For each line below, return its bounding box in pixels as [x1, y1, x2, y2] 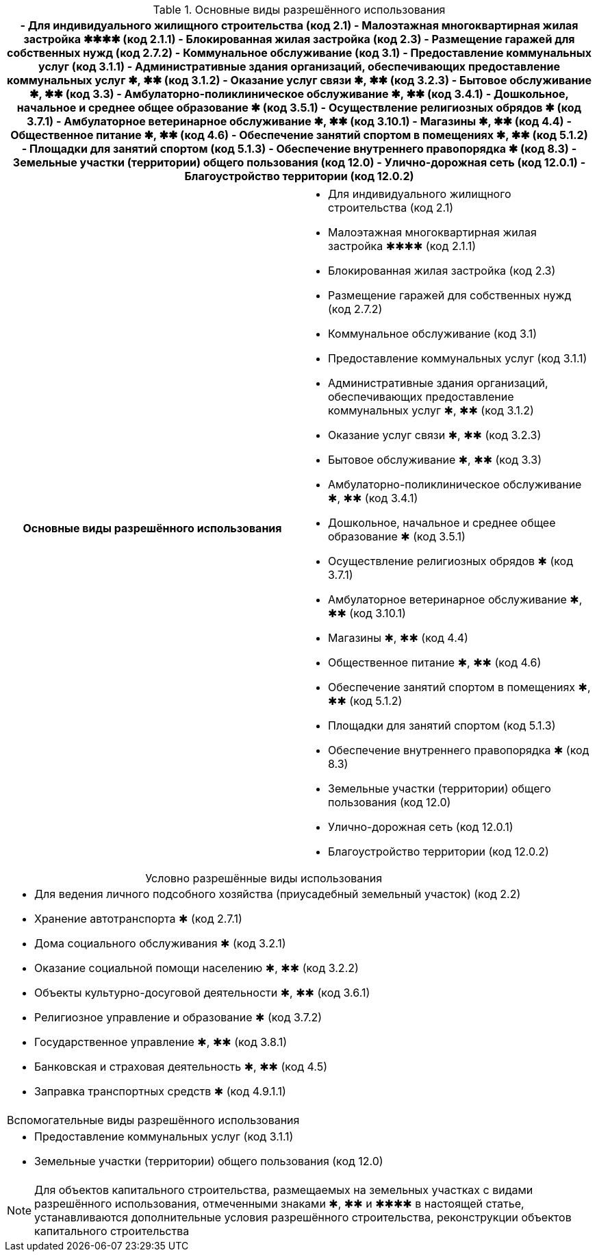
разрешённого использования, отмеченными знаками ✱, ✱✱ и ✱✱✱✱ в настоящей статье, [34, 1197, 524, 1210]
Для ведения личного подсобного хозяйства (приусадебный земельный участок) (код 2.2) [34, 887, 521, 901]
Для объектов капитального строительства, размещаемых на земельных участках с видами [34, 1183, 533, 1197]
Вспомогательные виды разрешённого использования [7, 1113, 300, 1127]
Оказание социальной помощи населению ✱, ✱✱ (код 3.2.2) [34, 961, 359, 975]
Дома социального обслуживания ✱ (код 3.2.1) [34, 936, 286, 950]
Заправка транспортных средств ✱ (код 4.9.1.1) [34, 1084, 286, 1098]
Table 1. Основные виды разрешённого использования [153, 3, 446, 16]
